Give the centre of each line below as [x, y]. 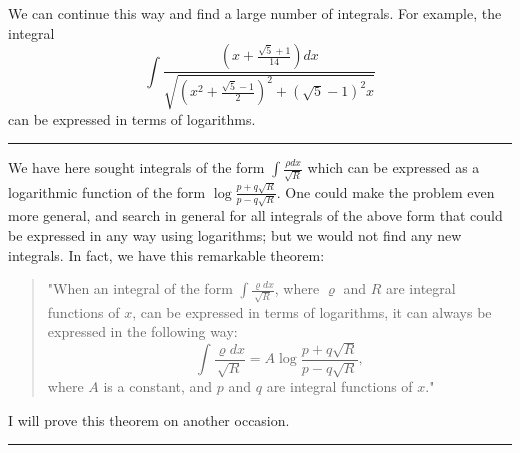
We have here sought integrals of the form [136, 167]
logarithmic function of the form [107, 191]
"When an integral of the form [140, 288]
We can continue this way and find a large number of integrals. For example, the [255, 13]
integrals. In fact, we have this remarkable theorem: [166, 254]
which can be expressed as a [393, 167]
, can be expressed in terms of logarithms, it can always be [312, 311]
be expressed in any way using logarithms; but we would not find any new [235, 234]
